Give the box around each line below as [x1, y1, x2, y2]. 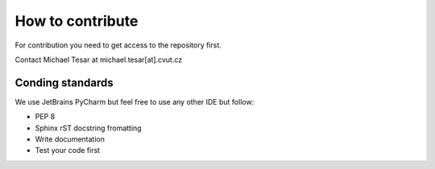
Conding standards [14, 76, 114, 89]
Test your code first [35, 146, 101, 155]
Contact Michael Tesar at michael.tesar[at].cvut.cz [14, 55, 183, 64]
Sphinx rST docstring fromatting [35, 123, 142, 133]
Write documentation [35, 134, 105, 144]
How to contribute [14, 12, 139, 30]
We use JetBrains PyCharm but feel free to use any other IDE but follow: [14, 97, 255, 106]
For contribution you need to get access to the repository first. [14, 40, 222, 50]
